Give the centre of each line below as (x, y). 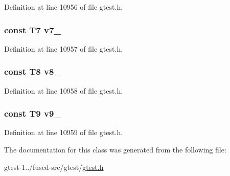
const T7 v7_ (33, 29)
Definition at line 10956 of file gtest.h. (64, 7)
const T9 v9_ (33, 113)
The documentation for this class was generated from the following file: (115, 150)
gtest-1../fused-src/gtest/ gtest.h (54, 167)
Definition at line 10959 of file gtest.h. (64, 132)
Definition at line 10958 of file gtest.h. (64, 90)
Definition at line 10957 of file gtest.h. (64, 48)
